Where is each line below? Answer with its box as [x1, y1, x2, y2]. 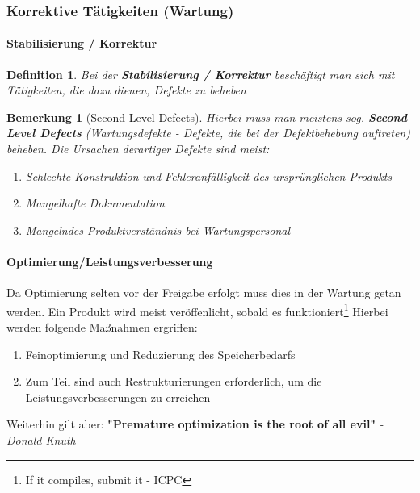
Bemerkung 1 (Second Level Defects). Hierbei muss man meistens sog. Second [6, 108, 407, 125]
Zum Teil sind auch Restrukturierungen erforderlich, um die [25, 373, 322, 390]
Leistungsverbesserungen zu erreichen [25, 388, 211, 405]
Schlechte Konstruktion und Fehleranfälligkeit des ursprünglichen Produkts [25, 167, 393, 184]
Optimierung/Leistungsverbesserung [6, 253, 213, 269]
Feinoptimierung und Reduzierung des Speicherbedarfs [25, 345, 296, 362]
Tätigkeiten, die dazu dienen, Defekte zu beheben [6, 81, 246, 98]
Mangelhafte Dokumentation [25, 194, 165, 211]
